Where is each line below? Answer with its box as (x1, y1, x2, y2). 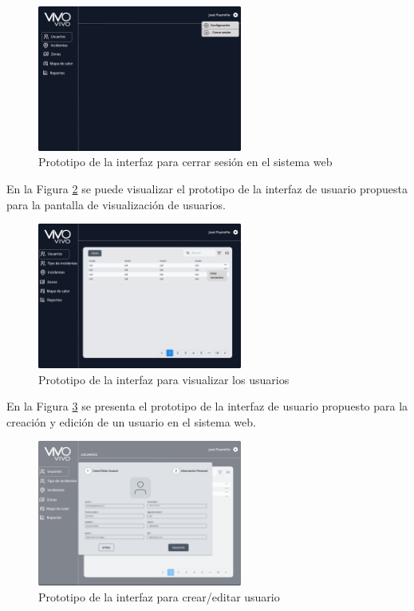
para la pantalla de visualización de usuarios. (6, 196, 226, 212)
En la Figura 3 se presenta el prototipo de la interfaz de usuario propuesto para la (6, 398, 408, 415)
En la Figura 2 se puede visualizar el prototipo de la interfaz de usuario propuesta (6, 181, 408, 197)
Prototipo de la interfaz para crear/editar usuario (38, 588, 280, 605)
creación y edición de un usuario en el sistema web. (6, 413, 256, 430)
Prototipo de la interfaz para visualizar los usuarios (38, 371, 290, 387)
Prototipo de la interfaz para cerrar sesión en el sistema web (38, 153, 333, 170)
